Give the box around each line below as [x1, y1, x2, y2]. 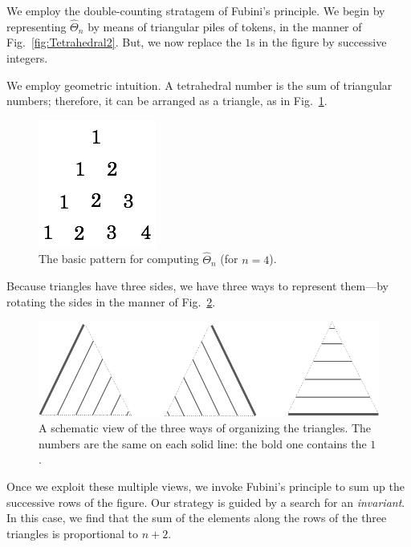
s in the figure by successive [250, 34, 387, 51]
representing [6, 18, 67, 34]
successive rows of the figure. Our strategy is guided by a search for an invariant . [6, 493, 405, 510]
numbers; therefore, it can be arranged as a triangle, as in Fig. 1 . [6, 92, 328, 109]
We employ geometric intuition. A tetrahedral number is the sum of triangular [6, 76, 393, 93]
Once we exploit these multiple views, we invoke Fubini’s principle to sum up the [6, 478, 405, 495]
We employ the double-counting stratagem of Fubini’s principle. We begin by [6, 2, 385, 18]
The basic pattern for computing [39, 250, 199, 267]
